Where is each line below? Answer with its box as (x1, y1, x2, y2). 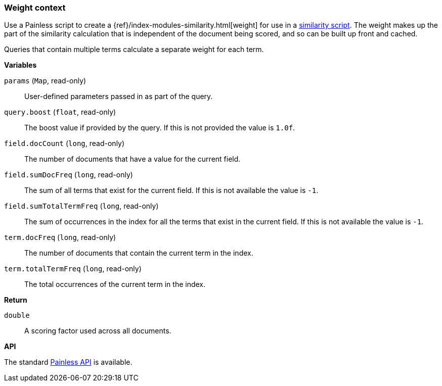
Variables (4, 61, 37, 70)
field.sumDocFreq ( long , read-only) (4, 170, 133, 179)
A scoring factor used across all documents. (24, 326, 171, 335)
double (4, 311, 30, 320)
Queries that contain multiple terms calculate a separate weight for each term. (4, 45, 264, 54)
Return (4, 296, 27, 305)
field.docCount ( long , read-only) (4, 139, 125, 148)
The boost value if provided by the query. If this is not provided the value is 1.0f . (24, 123, 295, 132)
